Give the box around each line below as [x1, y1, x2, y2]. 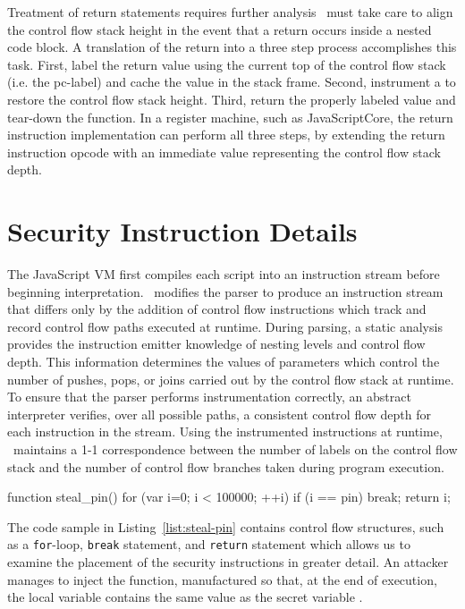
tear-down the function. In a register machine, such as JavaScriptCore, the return [7, 107, 453, 126]
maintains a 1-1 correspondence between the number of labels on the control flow [13, 440, 458, 458]
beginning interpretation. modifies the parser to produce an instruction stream [7, 282, 444, 300]
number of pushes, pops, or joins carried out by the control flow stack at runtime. [7, 369, 454, 388]
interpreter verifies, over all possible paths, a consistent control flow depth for [7, 404, 432, 423]
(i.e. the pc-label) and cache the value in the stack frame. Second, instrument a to [7, 72, 456, 91]
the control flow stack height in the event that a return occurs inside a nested [7, 20, 432, 38]
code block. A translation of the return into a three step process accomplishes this [7, 38, 457, 56]
